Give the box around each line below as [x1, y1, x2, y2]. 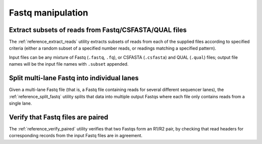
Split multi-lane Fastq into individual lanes [9, 74, 139, 82]
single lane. [9, 100, 32, 106]
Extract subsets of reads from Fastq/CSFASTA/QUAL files [9, 26, 187, 34]
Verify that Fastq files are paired [9, 113, 109, 121]
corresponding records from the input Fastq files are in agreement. [9, 133, 143, 139]
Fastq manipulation [9, 7, 88, 18]
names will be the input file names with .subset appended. [9, 61, 129, 67]
